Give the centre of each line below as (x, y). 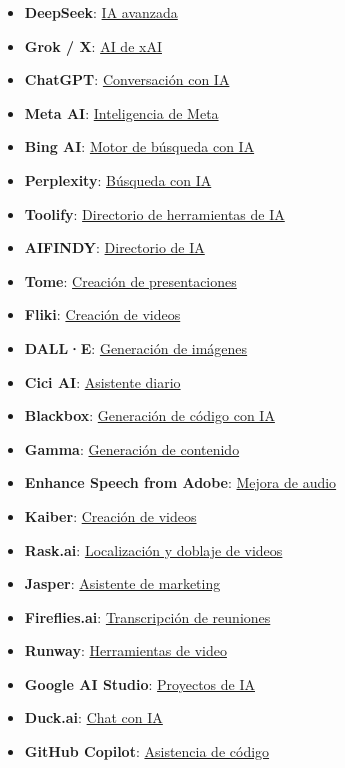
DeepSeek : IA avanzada (101, 12)
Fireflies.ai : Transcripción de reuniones (147, 616)
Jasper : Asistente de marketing (122, 583)
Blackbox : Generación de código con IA (149, 415)
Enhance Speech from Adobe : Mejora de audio (180, 482)
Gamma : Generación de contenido (132, 448)
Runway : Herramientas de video (125, 650)
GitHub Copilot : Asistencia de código (147, 751)
